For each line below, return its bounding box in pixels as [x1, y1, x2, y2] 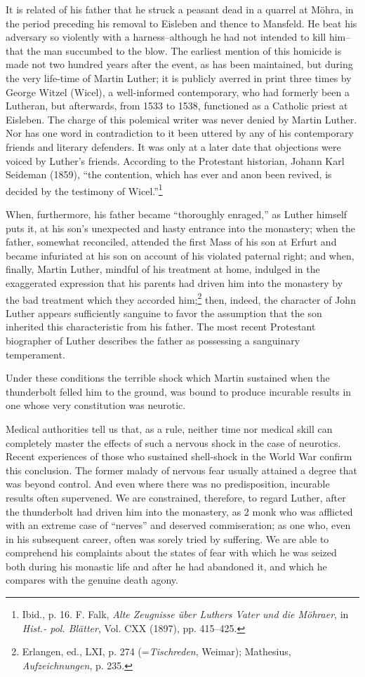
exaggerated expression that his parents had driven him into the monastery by [6, 275, 343, 290]
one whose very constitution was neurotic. [6, 398, 186, 413]
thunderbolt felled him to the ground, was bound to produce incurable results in [6, 384, 352, 398]
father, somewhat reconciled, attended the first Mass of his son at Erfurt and [6, 234, 337, 249]
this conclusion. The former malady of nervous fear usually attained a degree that [6, 462, 358, 477]
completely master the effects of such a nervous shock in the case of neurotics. [6, 435, 341, 450]
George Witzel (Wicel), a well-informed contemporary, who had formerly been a [6, 84, 350, 99]
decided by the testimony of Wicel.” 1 [6, 181, 163, 198]
